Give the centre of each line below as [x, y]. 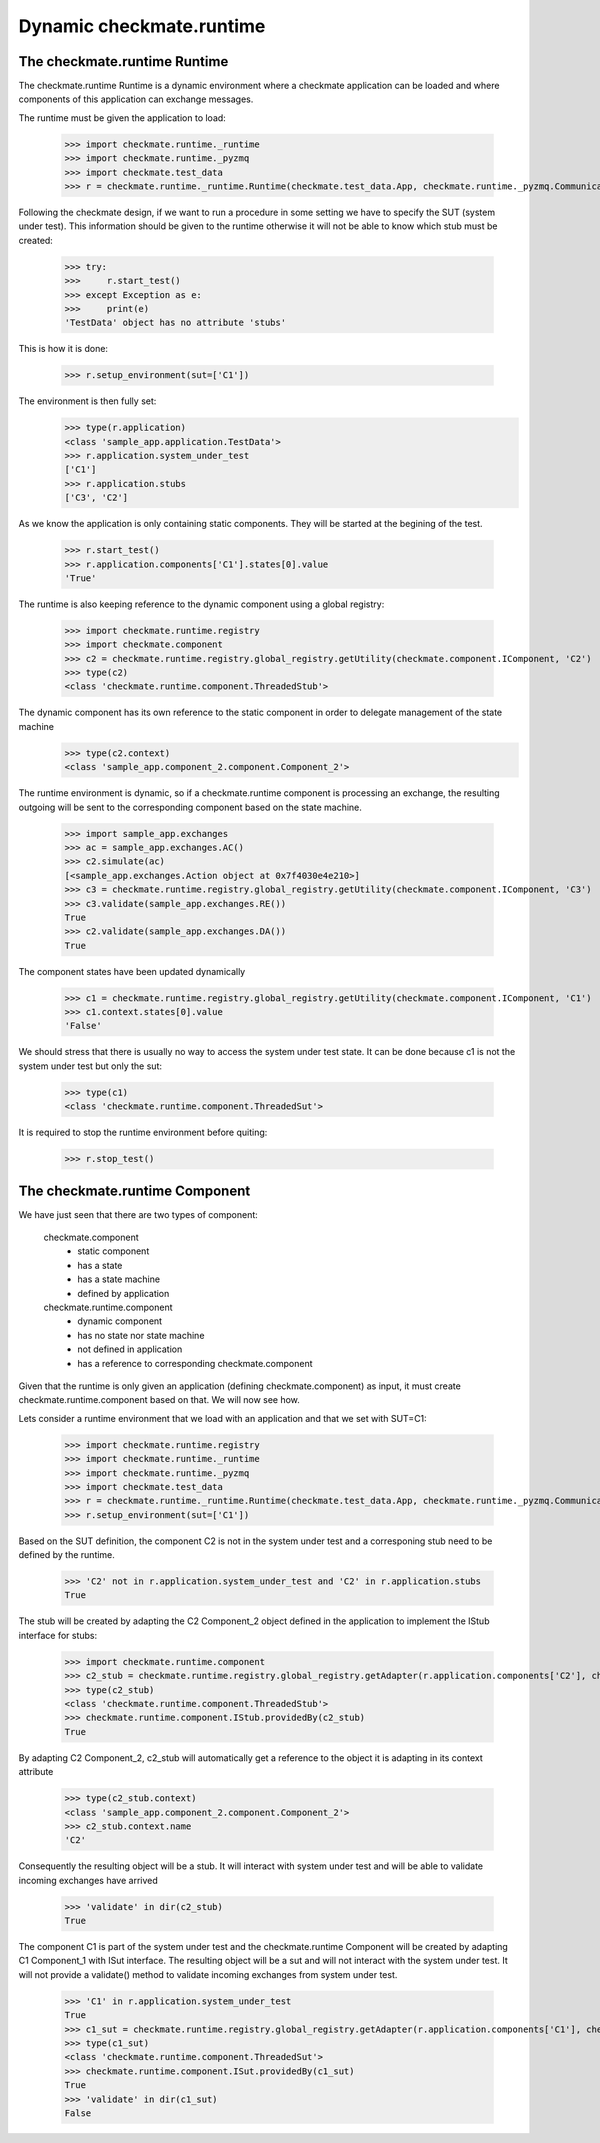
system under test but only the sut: [90, 1066]
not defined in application [130, 1349]
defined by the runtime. [66, 1555]
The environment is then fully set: [87, 401]
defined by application [123, 1293]
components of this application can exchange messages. [136, 99]
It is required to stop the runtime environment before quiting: [143, 1132]
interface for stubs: [58, 1635]
